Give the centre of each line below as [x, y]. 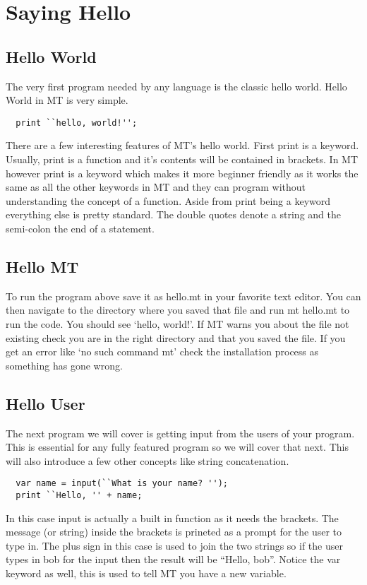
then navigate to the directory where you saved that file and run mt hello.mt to [178, 310]
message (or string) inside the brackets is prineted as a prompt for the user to [174, 532]
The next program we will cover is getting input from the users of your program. [180, 433]
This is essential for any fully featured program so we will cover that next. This [177, 447]
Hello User [46, 403]
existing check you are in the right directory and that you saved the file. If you [176, 337]
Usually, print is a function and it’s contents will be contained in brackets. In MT [182, 159]
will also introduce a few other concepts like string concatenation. [148, 460]
